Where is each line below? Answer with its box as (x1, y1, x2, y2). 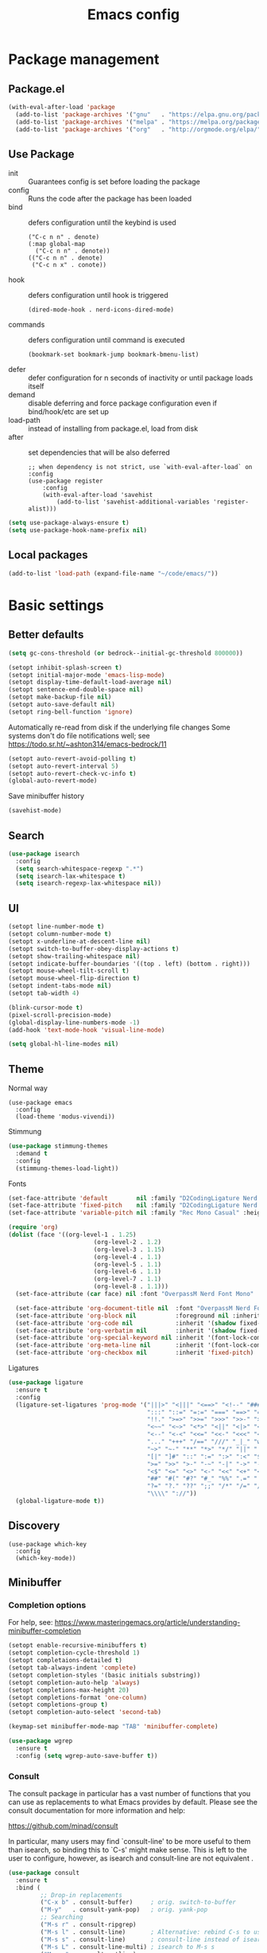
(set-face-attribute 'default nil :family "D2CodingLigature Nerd (8, 1194, 258, 1202)
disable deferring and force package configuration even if (28, 398, 218, 408)
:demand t (15, 1149, 48, 1157)
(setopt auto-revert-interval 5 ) (8, 762, 119, 770)
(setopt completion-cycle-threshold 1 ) (8, 1649, 141, 1658)
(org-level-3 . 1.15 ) (93, 1245, 165, 1254)
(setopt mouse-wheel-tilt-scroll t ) (8, 967, 130, 975)
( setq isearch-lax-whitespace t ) (15, 872, 126, 880)
